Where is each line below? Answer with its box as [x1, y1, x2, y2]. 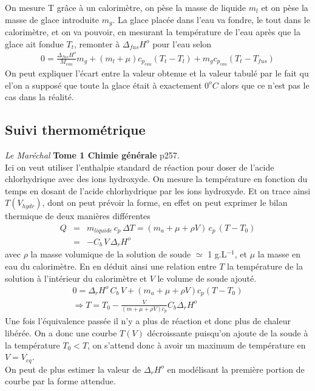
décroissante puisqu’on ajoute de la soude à [147, 326, 308, 339]
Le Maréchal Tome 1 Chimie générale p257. [5, 148, 180, 161]
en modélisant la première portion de [167, 362, 305, 375]
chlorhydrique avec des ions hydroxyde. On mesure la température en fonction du [5, 172, 308, 185]
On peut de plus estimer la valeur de [5, 362, 141, 375]
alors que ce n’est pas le [221, 78, 310, 91]
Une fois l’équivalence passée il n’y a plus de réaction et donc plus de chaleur [5, 314, 291, 327]
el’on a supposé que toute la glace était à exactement [5, 78, 202, 91]
